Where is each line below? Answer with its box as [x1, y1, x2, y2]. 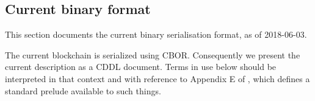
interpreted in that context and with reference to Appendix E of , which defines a [5, 72, 310, 85]
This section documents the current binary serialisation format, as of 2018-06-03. [5, 28, 307, 41]
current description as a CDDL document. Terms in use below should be [5, 60, 277, 73]
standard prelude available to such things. [5, 84, 161, 97]
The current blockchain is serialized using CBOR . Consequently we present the [5, 48, 300, 61]
